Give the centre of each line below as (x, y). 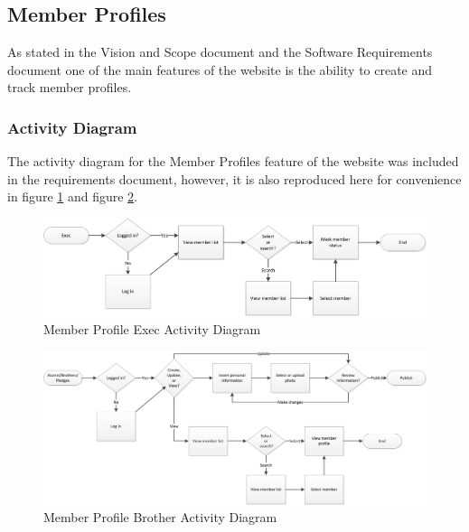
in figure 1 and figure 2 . (73, 196)
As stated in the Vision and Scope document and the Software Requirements (220, 52)
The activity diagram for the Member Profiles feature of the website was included (233, 161)
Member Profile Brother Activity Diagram (160, 517)
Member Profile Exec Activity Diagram (152, 328)
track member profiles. (70, 87)
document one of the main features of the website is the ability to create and (220, 69)
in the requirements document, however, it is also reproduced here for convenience (234, 178)
